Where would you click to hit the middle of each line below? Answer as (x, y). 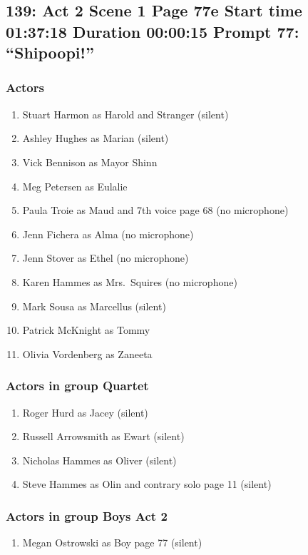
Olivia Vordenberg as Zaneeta (87, 353)
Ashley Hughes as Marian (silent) (96, 138)
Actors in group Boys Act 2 (87, 515)
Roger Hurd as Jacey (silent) (85, 412)
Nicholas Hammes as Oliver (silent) (99, 460)
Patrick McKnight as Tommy (86, 330)
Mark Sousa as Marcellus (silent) (94, 306)
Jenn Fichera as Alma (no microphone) (108, 234)
